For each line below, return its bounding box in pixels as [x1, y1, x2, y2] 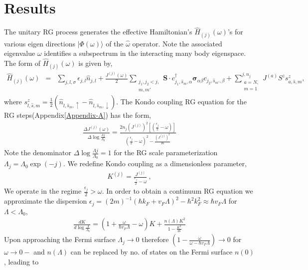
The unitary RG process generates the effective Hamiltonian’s [4, 26, 192, 37]
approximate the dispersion [4, 196, 87, 206]
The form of [4, 57, 41, 68]
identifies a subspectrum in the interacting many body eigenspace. [44, 48, 246, 58]
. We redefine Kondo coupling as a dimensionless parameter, [63, 158, 247, 169]
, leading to [4, 256, 39, 267]
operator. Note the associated [132, 38, 222, 48]
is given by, [78, 57, 113, 68]
